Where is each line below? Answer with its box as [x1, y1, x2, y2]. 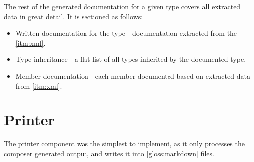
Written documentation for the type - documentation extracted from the [15, 28, 237, 38]
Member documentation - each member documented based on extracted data [15, 70, 250, 81]
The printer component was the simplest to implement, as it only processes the [4, 138, 245, 149]
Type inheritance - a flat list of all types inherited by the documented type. [15, 54, 246, 64]
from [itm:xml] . [15, 80, 62, 91]
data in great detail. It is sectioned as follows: [4, 11, 143, 21]
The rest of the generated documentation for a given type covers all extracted [4, 1, 241, 11]
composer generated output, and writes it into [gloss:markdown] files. [4, 148, 214, 158]
